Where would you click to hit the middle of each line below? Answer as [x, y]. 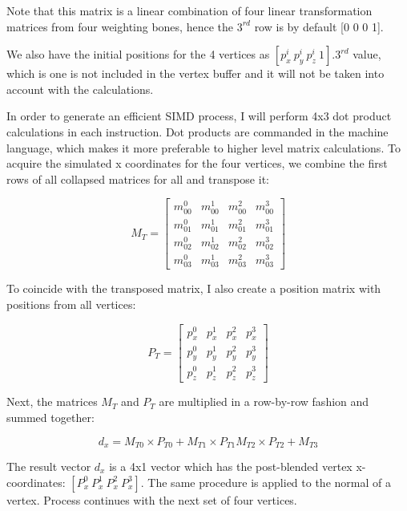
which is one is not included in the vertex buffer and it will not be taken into [195, 73]
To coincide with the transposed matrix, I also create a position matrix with [194, 288]
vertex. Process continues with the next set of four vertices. [152, 499]
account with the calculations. [80, 89]
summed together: [50, 417]
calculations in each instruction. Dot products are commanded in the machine [197, 131]
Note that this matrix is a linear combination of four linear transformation [189, 10]
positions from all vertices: [71, 304]
